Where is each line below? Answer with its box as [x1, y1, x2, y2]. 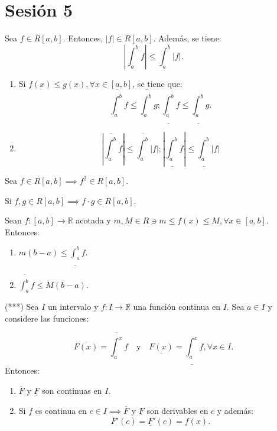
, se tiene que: [132, 77, 183, 89]
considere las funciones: [5, 312, 89, 324]
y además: [217, 404, 253, 416]
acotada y [76, 214, 111, 226]
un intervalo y [48, 300, 99, 312]
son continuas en [42, 384, 102, 397]
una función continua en [133, 300, 220, 312]
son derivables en [146, 404, 208, 416]
